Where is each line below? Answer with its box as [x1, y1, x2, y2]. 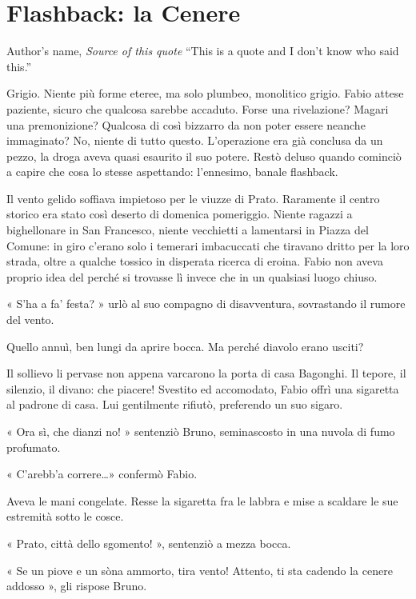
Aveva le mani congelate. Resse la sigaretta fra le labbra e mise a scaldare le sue [6, 492, 398, 509]
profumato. [6, 438, 61, 455]
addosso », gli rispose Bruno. [6, 577, 147, 594]
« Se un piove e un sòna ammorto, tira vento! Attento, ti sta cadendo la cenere [6, 561, 393, 578]
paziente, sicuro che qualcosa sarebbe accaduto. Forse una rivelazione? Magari [6, 100, 389, 117]
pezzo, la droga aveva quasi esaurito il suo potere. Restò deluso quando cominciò [6, 147, 402, 164]
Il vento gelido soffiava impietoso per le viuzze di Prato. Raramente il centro [6, 190, 380, 206]
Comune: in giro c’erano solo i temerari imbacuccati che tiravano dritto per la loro [6, 237, 410, 254]
